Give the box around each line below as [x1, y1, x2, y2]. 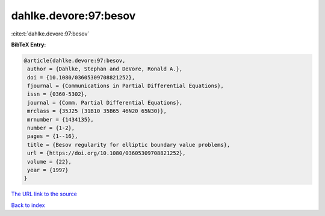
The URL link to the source [11, 190, 78, 198]
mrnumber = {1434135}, [27, 116, 94, 123]
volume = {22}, [27, 158, 72, 165]
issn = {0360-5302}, [27, 91, 88, 97]
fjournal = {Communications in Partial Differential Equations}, [27, 82, 224, 90]
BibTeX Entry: [11, 41, 46, 48]
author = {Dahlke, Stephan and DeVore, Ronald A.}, [27, 66, 183, 72]
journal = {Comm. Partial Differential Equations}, [27, 99, 183, 106]
